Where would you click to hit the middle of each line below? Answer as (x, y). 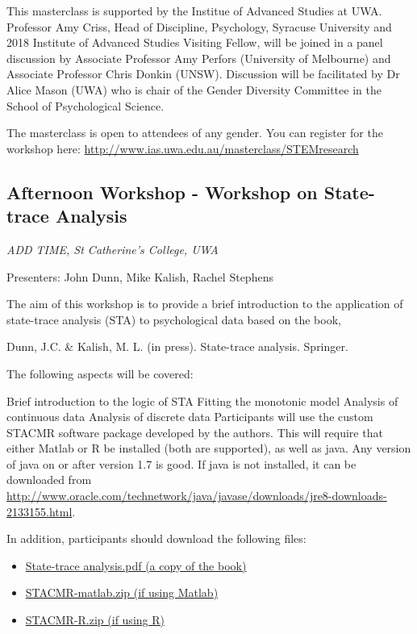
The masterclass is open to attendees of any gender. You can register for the (195, 133)
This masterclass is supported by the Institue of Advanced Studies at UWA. (194, 10)
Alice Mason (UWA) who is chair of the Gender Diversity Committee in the (194, 89)
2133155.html (40, 511)
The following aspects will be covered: (100, 373)
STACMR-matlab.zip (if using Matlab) (122, 592)
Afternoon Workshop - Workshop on (162, 192)
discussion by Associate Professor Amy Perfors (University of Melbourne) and (199, 58)
